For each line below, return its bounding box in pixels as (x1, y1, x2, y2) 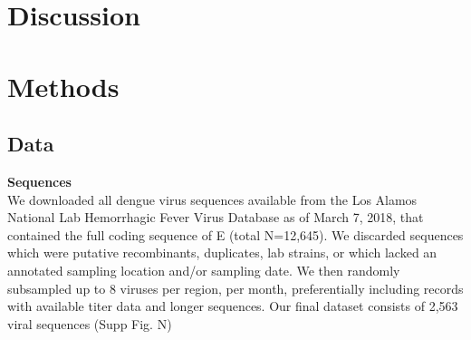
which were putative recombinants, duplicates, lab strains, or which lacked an (7, 243, 437, 262)
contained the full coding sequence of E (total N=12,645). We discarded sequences (7, 225, 464, 244)
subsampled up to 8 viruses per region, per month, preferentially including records (7, 278, 464, 297)
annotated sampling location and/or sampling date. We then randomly (7, 260, 400, 279)
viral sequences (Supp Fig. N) (7, 314, 172, 333)
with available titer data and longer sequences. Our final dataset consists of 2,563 (7, 296, 458, 316)
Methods (7, 67, 120, 104)
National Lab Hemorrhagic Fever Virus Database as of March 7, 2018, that (7, 208, 424, 227)
